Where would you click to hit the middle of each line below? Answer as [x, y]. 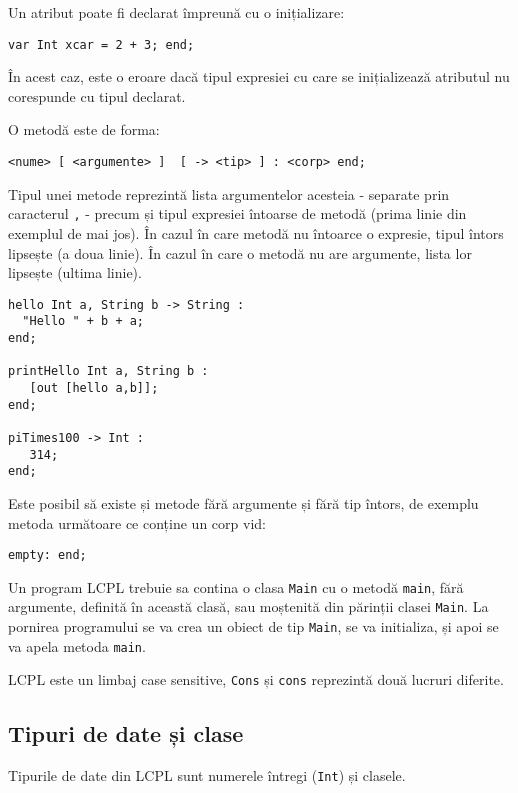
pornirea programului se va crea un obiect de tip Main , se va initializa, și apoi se [253, 626]
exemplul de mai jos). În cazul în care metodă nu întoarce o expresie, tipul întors [256, 232]
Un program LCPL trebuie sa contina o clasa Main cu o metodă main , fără [236, 586]
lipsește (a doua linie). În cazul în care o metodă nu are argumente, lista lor [240, 252]
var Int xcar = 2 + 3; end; [101, 44]
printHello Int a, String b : [108, 371]
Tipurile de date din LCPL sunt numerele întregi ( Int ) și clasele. [207, 775]
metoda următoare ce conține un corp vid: [137, 522]
